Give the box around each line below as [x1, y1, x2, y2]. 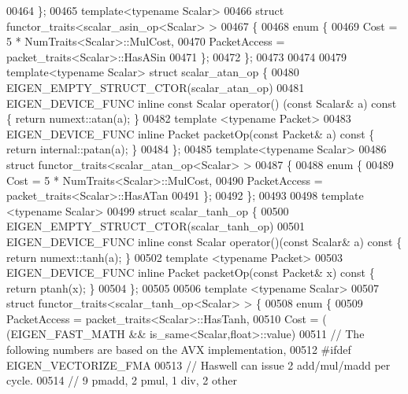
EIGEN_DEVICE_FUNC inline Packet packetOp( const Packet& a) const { [6, 125, 375, 142]
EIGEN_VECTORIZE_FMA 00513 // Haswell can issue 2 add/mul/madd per [6, 356, 391, 373]
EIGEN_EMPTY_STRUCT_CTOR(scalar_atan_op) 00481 [6, 79, 305, 95]
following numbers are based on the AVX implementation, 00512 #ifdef [6, 341, 351, 358]
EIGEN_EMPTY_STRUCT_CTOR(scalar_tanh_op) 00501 [6, 218, 306, 234]
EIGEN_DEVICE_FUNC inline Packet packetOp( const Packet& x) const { [6, 264, 375, 281]
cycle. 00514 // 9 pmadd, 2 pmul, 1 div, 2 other [6, 372, 237, 388]
